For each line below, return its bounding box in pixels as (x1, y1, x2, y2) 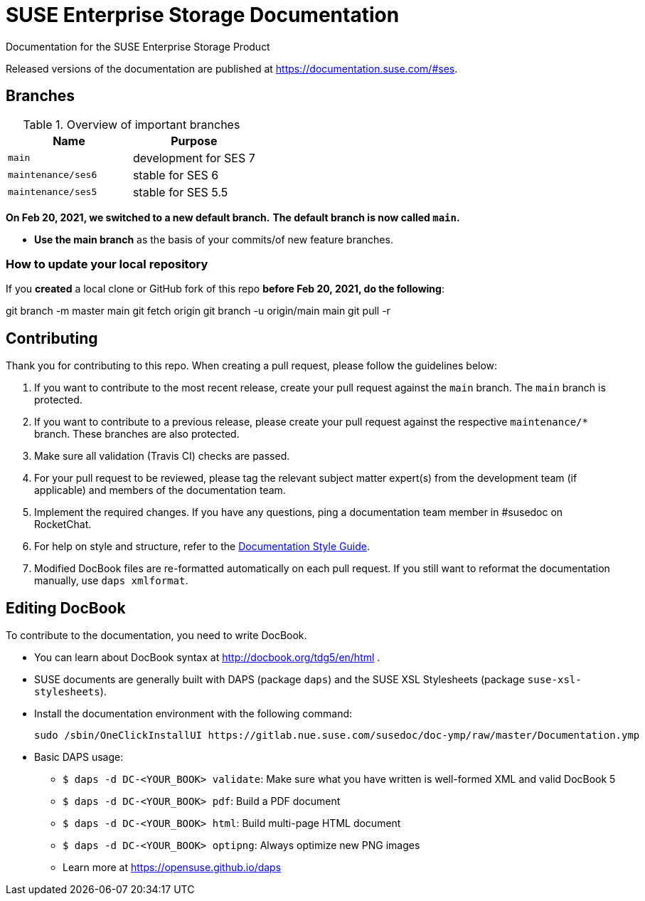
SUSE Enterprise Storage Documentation (6, 3, 400, 27)
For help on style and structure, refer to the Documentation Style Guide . (34, 540, 370, 553)
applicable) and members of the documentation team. (34, 484, 286, 497)
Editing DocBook (6, 599, 126, 617)
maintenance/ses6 (8, 169, 97, 181)
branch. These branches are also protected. (34, 428, 240, 441)
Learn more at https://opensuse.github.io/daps (63, 861, 282, 874)
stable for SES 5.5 (132, 184, 228, 199)
